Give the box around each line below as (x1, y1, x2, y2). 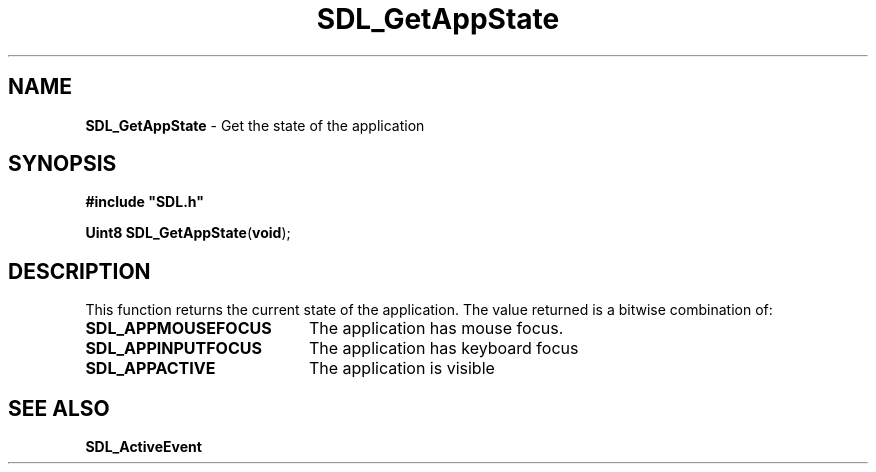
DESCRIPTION (8, 258, 151, 284)
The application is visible (308, 358, 495, 379)
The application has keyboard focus (308, 338, 579, 359)
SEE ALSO (8, 395, 110, 421)
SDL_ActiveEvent (85, 438, 202, 456)
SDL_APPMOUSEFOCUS (85, 318, 272, 339)
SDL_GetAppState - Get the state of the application (85, 116, 425, 134)
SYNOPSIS (8, 151, 117, 177)
